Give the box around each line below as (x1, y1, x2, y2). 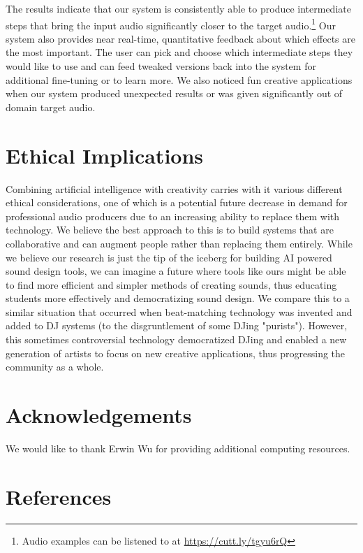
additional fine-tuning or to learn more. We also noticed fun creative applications (6, 72, 353, 87)
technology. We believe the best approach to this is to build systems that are (6, 222, 334, 237)
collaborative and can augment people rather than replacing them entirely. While (6, 236, 353, 250)
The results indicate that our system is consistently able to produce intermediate (6, 1, 351, 15)
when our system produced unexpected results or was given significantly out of (6, 86, 343, 101)
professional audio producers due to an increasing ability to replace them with (6, 208, 340, 223)
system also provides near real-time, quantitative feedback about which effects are (6, 31, 355, 45)
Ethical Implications (6, 141, 204, 169)
